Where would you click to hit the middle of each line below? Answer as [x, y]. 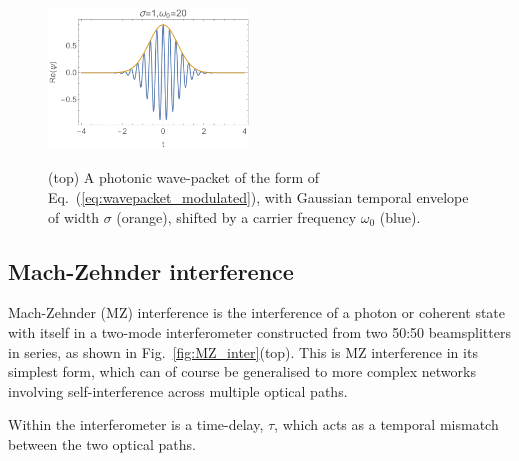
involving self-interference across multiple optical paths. [178, 390]
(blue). [400, 216]
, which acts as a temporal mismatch [386, 424]
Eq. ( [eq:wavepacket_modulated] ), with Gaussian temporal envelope [258, 196]
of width [73, 216]
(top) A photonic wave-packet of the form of [184, 177]
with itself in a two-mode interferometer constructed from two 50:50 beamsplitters [259, 331]
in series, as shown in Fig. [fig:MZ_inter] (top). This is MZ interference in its [243, 351]
